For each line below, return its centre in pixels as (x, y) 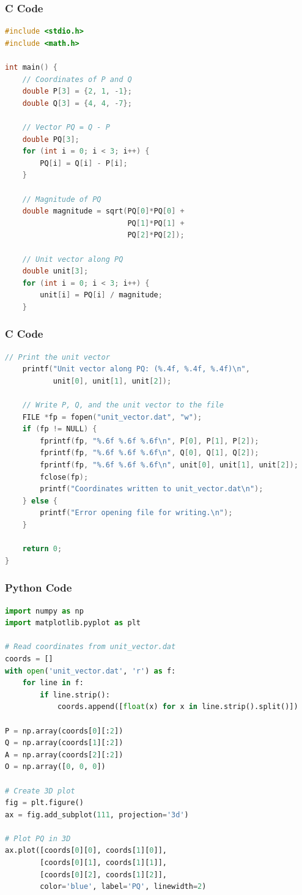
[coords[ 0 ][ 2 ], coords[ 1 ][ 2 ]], (103, 875)
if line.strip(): (75, 695)
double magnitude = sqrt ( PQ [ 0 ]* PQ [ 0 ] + (103, 211)
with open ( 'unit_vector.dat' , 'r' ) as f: (90, 671)
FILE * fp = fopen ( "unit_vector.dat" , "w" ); (112, 417)
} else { (40, 501)
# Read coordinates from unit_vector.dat (90, 647)
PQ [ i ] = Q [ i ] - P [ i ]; (84, 163)
